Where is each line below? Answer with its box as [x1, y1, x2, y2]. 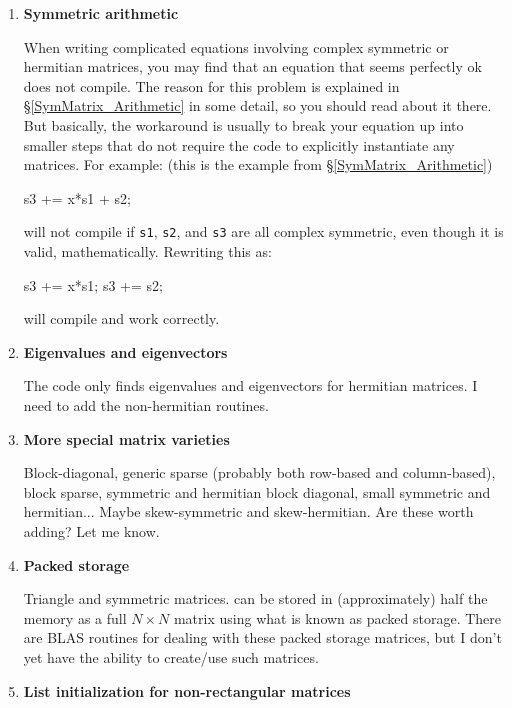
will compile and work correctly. [23, 308, 220, 329]
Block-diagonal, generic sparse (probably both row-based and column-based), [23, 462, 496, 483]
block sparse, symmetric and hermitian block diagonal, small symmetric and [23, 481, 491, 502]
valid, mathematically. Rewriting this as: [23, 241, 272, 261]
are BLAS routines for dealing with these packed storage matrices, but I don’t [23, 627, 502, 648]
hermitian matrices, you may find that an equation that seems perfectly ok [23, 56, 482, 77]
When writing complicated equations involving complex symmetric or [23, 36, 449, 57]
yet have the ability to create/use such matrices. [23, 646, 319, 667]
